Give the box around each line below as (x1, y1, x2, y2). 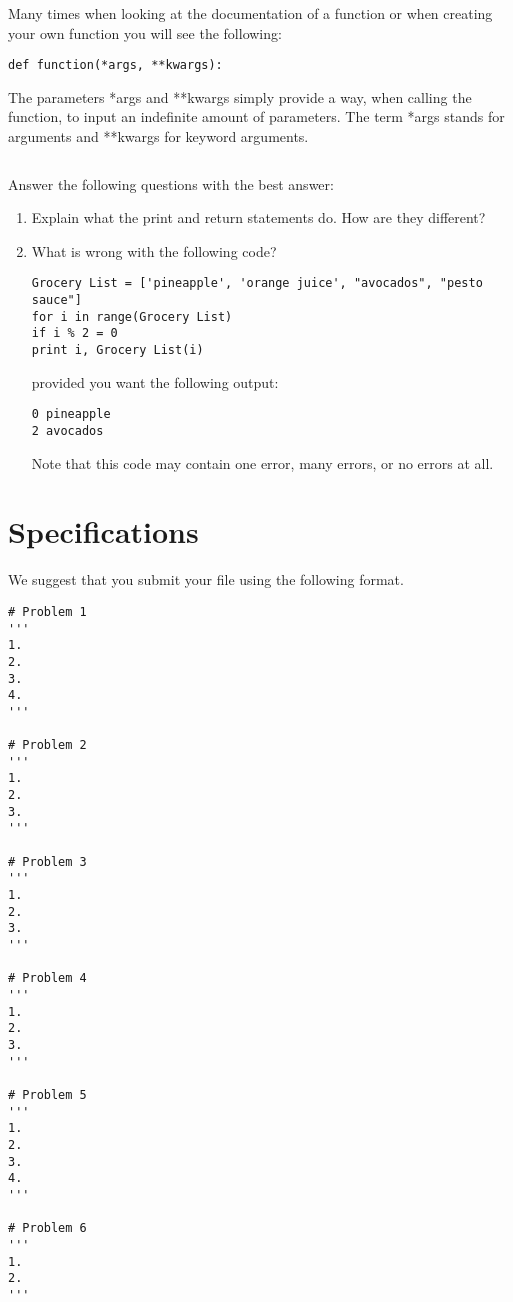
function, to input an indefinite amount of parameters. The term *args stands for (8, 106, 505, 127)
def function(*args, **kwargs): (8, 58, 223, 73)
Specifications (8, 511, 199, 552)
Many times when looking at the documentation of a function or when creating (8, 3, 493, 23)
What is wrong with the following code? (31, 240, 277, 261)
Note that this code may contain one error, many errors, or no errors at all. (31, 452, 494, 473)
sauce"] (31, 293, 82, 308)
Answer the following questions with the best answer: (8, 173, 334, 194)
